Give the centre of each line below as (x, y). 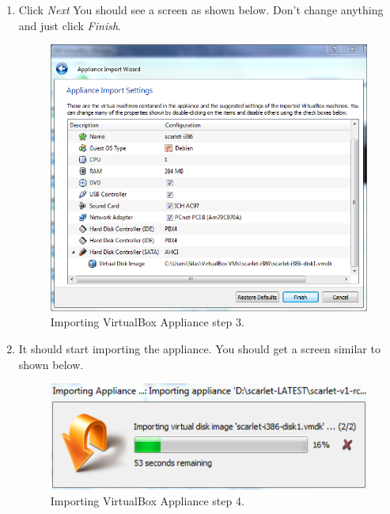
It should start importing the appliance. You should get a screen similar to (199, 348)
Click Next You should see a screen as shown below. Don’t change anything (201, 10)
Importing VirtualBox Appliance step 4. (147, 501)
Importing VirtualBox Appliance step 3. (147, 322)
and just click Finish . (70, 25)
